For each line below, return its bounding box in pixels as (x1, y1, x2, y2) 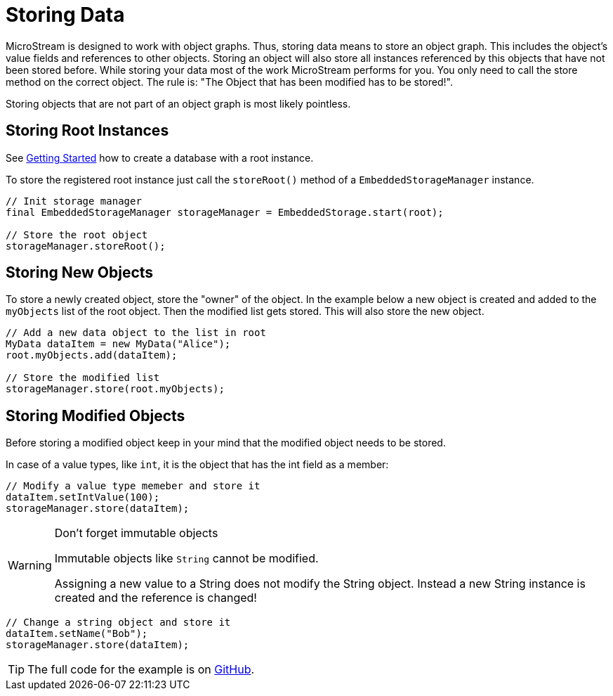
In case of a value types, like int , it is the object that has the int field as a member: (6, 458, 389, 471)
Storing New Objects (6, 264, 154, 282)
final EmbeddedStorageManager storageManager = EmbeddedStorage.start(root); (6, 206, 444, 218)
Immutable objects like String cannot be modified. (54, 551, 319, 566)
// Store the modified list (6, 372, 160, 384)
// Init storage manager (6, 195, 142, 207)
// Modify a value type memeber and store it (6, 480, 261, 492)
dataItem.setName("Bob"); (6, 628, 148, 640)
